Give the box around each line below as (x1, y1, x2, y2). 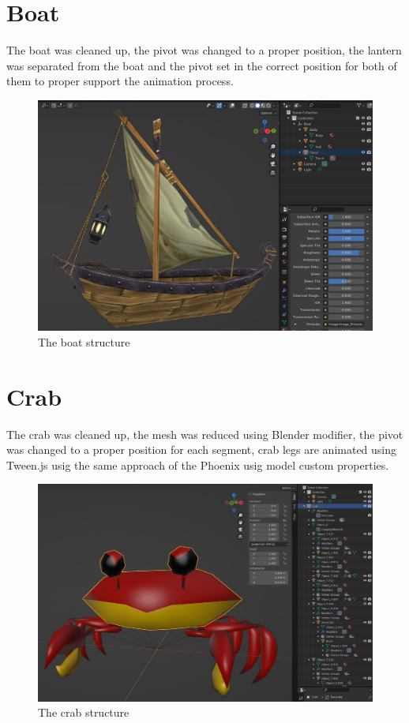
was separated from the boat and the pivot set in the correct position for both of (6, 57, 397, 73)
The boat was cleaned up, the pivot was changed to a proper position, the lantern (6, 42, 402, 58)
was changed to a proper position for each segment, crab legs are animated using (6, 441, 397, 458)
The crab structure (38, 704, 129, 721)
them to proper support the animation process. (6, 73, 234, 89)
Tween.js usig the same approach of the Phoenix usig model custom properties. (6, 456, 389, 473)
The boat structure (38, 333, 130, 350)
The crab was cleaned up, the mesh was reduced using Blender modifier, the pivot (6, 425, 403, 442)
